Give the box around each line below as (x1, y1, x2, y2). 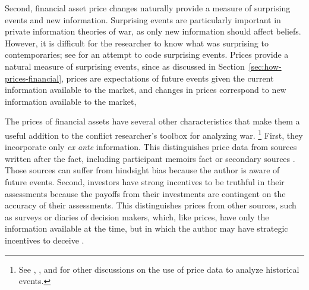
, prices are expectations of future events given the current (61, 71, 274, 84)
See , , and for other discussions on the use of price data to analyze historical (18, 263, 299, 275)
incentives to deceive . (5, 233, 84, 246)
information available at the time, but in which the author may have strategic (5, 222, 288, 235)
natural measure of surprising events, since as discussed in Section (5, 60, 245, 72)
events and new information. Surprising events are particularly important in (5, 13, 281, 26)
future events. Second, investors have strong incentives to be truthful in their (5, 175, 285, 188)
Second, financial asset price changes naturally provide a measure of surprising (5, 2, 291, 14)
